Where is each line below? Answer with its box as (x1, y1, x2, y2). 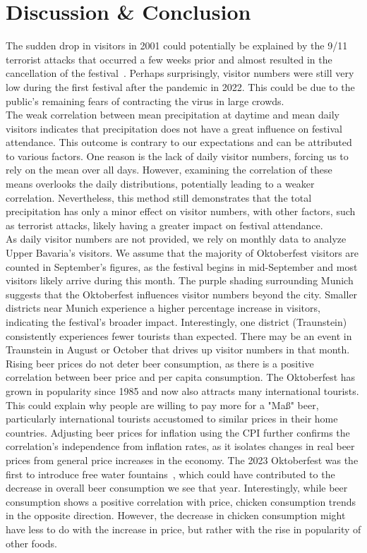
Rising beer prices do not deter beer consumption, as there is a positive (6, 355, 314, 370)
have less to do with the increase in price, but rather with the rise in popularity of (6, 521, 361, 536)
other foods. (6, 535, 57, 550)
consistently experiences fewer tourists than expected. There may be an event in (6, 328, 352, 343)
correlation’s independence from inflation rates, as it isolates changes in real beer (6, 439, 355, 454)
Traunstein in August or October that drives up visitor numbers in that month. (6, 342, 350, 357)
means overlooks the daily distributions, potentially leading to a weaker (6, 176, 315, 191)
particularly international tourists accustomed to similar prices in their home (6, 411, 338, 426)
